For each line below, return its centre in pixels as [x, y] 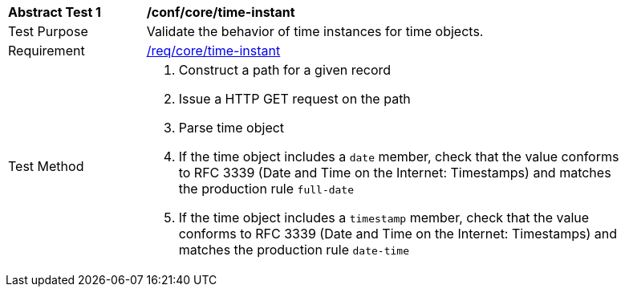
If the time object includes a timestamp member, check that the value [384, 218]
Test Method [46, 166]
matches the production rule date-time [294, 250]
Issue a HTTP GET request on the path [294, 99]
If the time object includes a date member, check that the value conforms [399, 157]
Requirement [47, 51]
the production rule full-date [266, 189]
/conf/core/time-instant [221, 12]
